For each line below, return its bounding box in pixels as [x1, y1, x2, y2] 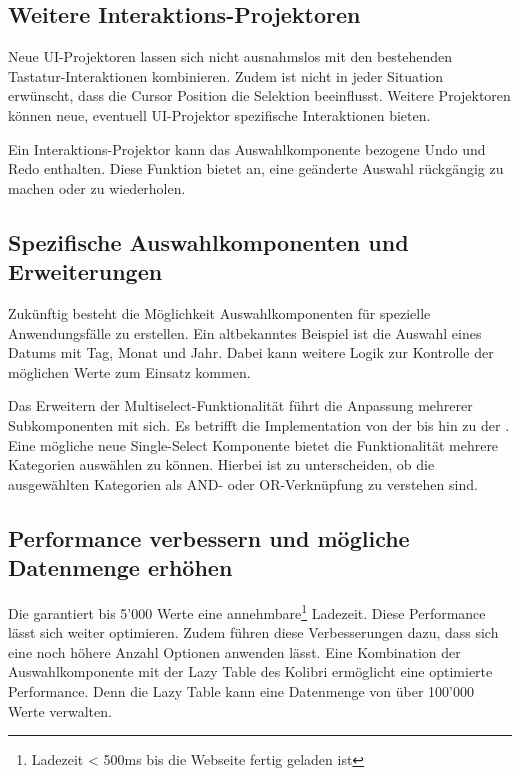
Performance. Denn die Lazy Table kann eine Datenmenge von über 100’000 [8, 680, 475, 701]
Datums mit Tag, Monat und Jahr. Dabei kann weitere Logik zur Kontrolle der [8, 342, 494, 363]
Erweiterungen [8, 256, 163, 287]
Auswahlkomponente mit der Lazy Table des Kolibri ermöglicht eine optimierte [8, 661, 493, 682]
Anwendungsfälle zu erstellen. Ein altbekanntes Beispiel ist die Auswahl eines [8, 322, 482, 343]
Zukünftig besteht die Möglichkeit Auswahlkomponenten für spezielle [8, 302, 431, 323]
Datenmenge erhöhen [8, 552, 233, 583]
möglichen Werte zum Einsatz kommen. [8, 361, 251, 382]
